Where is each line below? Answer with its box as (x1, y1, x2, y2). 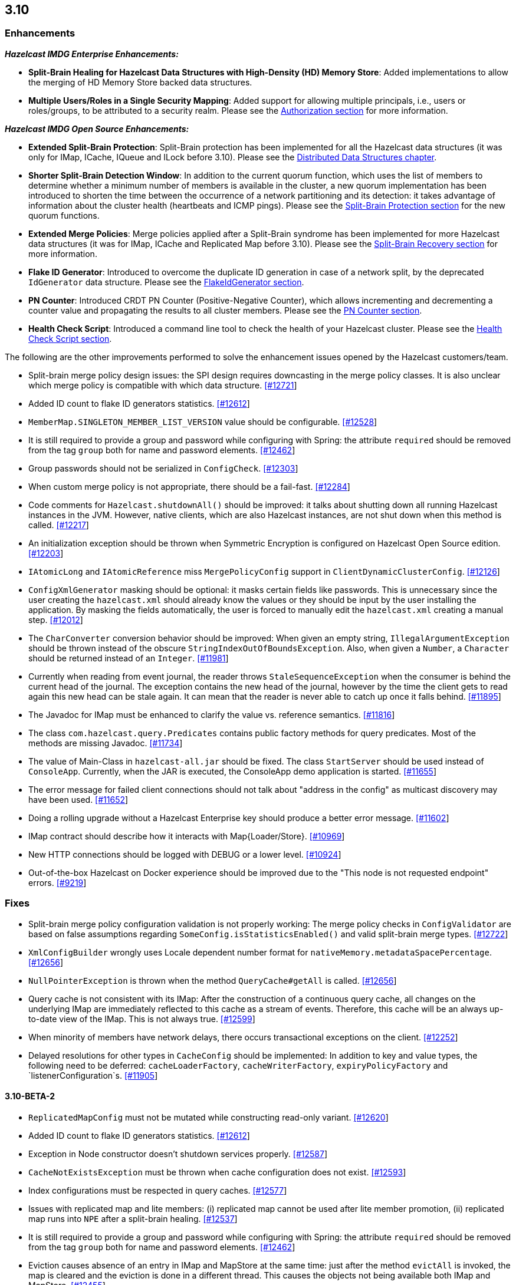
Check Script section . (28, 333, 112, 344)
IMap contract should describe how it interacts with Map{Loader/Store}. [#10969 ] (28, 831, 345, 841)
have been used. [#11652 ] (28, 794, 129, 805)
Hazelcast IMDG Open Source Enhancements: (5, 123, 189, 134)
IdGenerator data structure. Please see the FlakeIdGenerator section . (28, 276, 304, 287)
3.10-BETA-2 (5, 1091, 55, 1102)
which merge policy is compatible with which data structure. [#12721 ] (28, 380, 297, 390)
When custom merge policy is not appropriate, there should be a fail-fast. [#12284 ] (28, 481, 350, 492)
